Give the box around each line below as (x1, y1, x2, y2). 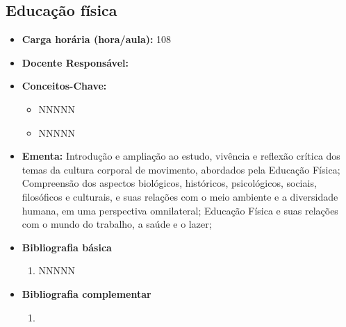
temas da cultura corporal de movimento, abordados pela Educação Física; (22, 162, 340, 176)
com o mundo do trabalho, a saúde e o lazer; (22, 217, 212, 231)
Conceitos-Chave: (22, 78, 107, 93)
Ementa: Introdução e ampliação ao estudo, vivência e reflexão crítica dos (22, 149, 340, 163)
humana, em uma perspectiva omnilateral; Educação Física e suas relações (22, 203, 338, 217)
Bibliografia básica (22, 240, 112, 254)
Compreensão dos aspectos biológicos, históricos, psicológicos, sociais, (22, 176, 317, 190)
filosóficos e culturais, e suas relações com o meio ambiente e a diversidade (22, 189, 338, 203)
